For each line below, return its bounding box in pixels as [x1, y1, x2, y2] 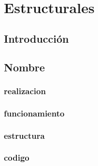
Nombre [4, 59, 45, 74]
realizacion [4, 84, 46, 97]
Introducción [4, 31, 69, 46]
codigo [4, 151, 29, 164]
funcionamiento [4, 107, 65, 119]
